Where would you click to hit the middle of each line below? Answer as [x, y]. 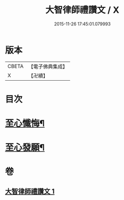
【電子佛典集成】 [48, 67]
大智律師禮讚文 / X [82, 10]
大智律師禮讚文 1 [30, 191]
